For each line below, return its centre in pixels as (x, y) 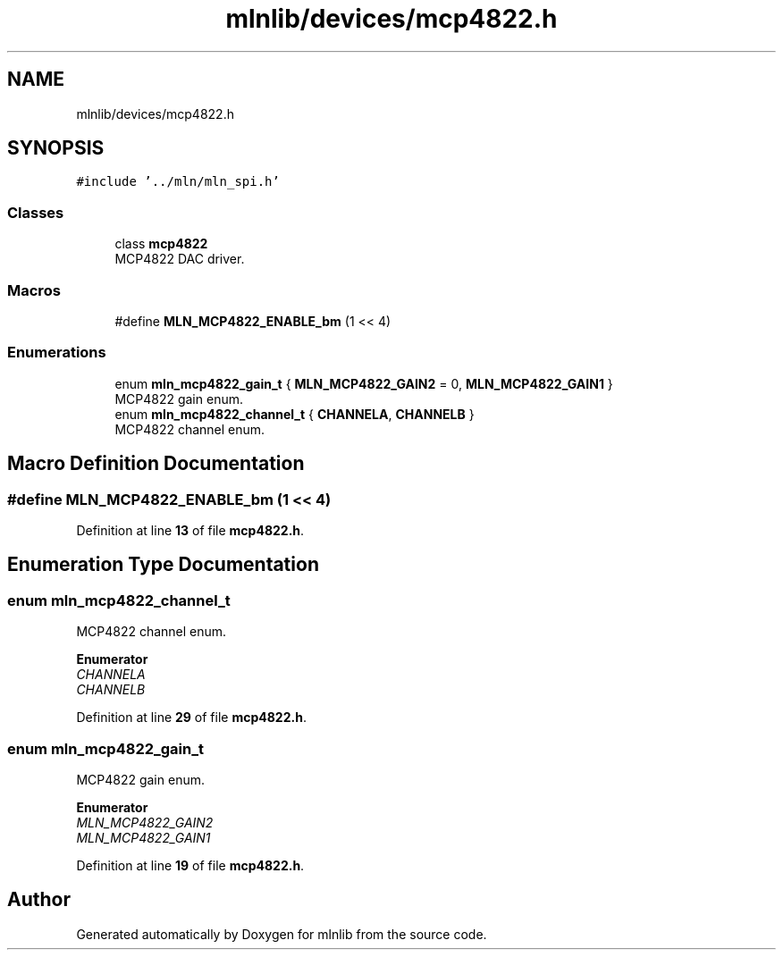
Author (39, 900)
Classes (36, 212)
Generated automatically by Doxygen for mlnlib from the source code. (282, 934)
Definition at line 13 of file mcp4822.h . (190, 530)
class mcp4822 (161, 244)
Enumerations (57, 353)
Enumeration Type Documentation (163, 565)
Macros (34, 290)
